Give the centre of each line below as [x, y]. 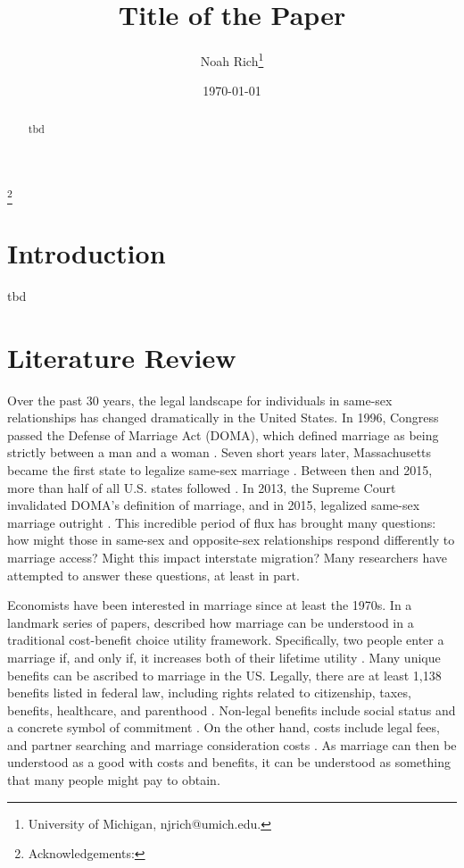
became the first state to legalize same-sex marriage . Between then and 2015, [220, 469]
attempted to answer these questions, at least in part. [153, 575]
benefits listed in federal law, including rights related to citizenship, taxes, [209, 693]
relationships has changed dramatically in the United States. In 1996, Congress [223, 417]
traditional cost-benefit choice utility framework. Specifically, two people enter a [226, 640]
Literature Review [122, 357]
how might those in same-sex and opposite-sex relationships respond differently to [231, 540]
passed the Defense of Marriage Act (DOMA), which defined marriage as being [223, 434]
